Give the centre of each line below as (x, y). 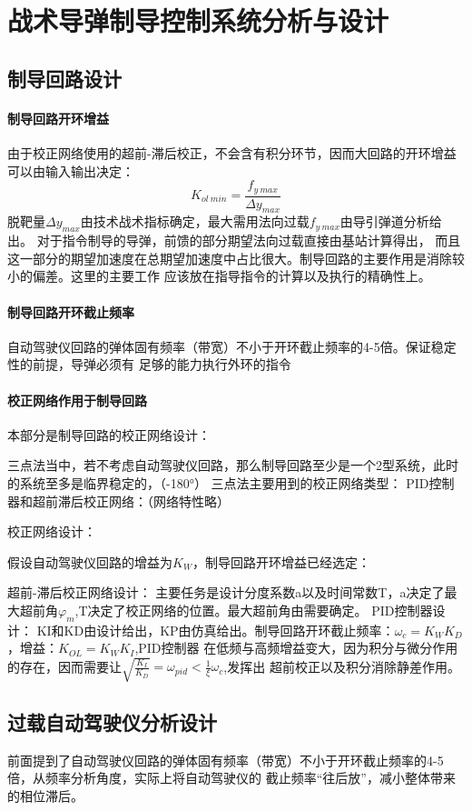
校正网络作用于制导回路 (77, 400)
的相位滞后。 (45, 795)
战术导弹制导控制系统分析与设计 (198, 20)
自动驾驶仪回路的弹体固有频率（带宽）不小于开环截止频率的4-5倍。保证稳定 (232, 346)
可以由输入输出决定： (71, 170)
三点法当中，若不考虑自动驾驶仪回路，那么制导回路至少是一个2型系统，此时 (233, 465)
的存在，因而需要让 (64, 666)
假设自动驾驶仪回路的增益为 (90, 561)
